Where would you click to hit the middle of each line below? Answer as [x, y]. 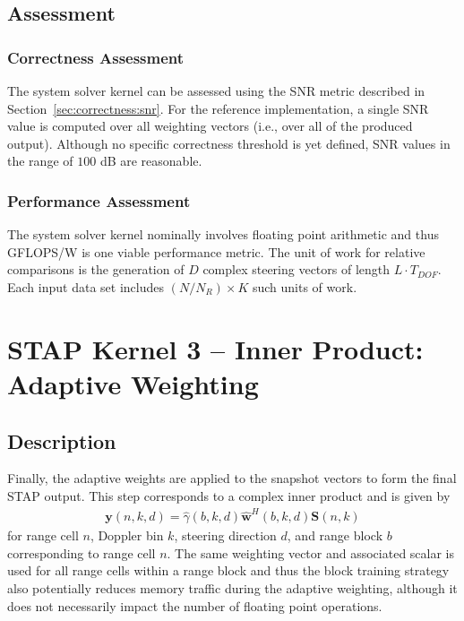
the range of [40, 161]
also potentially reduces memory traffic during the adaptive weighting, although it [232, 588]
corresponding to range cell [82, 552]
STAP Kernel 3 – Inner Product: [215, 348]
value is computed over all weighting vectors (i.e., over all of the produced [210, 126]
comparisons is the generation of [96, 269]
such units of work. [305, 286]
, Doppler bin [127, 535]
